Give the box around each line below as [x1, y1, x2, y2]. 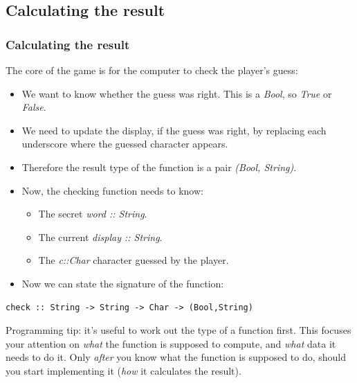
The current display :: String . [38, 229, 163, 244]
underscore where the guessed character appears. [21, 136, 228, 151]
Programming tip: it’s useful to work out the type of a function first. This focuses [6, 323, 351, 337]
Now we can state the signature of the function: [21, 276, 224, 290]
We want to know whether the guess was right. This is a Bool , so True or [21, 86, 332, 100]
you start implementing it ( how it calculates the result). [6, 363, 241, 377]
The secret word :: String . [38, 206, 147, 221]
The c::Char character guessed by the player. [38, 253, 229, 267]
